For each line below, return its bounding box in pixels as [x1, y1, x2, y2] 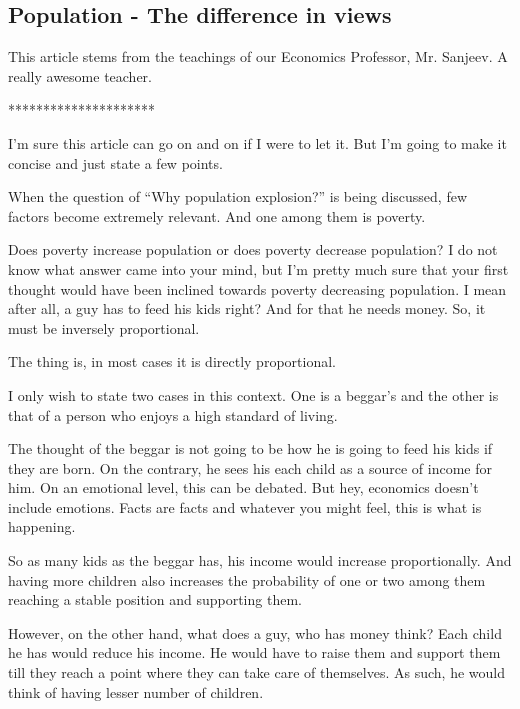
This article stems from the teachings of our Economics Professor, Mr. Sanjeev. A [8, 46, 508, 67]
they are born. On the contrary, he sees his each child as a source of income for [8, 457, 492, 478]
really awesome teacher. [8, 65, 153, 86]
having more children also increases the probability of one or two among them [8, 569, 486, 590]
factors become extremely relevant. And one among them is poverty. [8, 205, 426, 226]
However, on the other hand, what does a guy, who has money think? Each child [8, 622, 502, 643]
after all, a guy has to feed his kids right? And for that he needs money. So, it [8, 298, 486, 319]
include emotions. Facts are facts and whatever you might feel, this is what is [8, 496, 482, 517]
